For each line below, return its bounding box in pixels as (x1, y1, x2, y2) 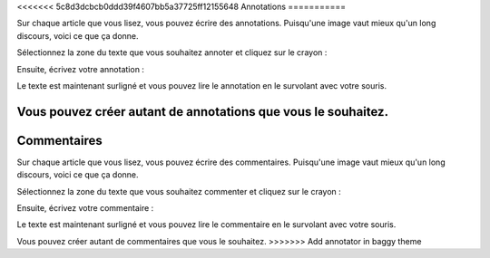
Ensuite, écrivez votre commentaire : (16, 203, 154, 214)
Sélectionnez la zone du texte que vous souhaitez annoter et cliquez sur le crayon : (16, 47, 328, 58)
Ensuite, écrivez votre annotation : (16, 63, 145, 74)
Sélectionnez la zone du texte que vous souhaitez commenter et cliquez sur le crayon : (16, 186, 342, 196)
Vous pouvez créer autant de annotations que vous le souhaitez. (16, 104, 389, 119)
